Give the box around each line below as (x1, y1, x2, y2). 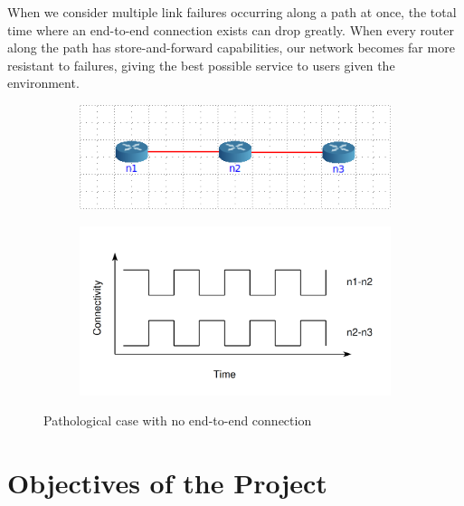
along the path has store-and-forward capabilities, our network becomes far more (7, 38, 455, 57)
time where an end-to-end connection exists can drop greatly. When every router (7, 20, 454, 39)
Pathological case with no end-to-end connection (43, 411, 312, 430)
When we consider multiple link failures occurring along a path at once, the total (7, 3, 457, 21)
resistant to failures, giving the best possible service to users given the (7, 55, 395, 74)
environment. (7, 73, 80, 92)
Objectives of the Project (7, 464, 327, 501)
